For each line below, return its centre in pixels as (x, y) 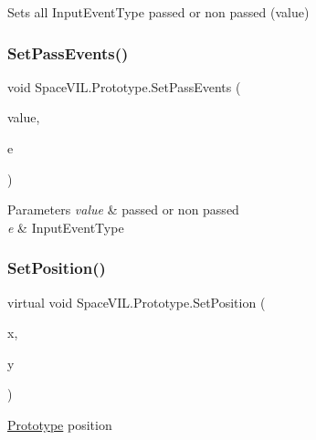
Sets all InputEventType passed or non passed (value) (158, 12)
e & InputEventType (66, 227)
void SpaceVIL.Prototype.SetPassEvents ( (124, 86)
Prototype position (60, 424)
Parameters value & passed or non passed (123, 210)
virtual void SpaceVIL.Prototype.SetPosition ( (137, 302)
